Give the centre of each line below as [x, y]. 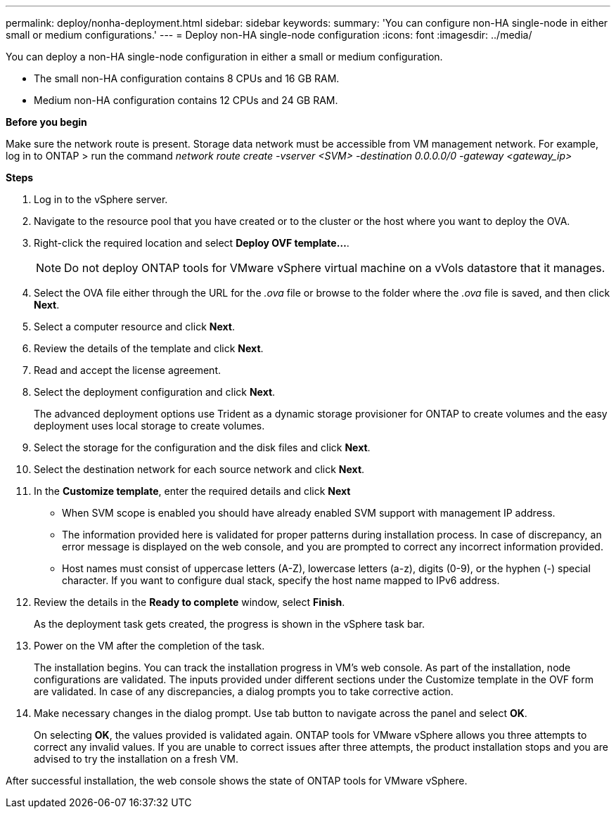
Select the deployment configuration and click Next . [155, 392]
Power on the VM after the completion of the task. [149, 646]
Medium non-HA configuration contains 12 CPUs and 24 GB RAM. [186, 100]
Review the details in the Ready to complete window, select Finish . [190, 602]
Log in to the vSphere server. [101, 199]
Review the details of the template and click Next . [149, 348]
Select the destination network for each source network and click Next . [199, 469]
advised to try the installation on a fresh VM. [136, 759]
